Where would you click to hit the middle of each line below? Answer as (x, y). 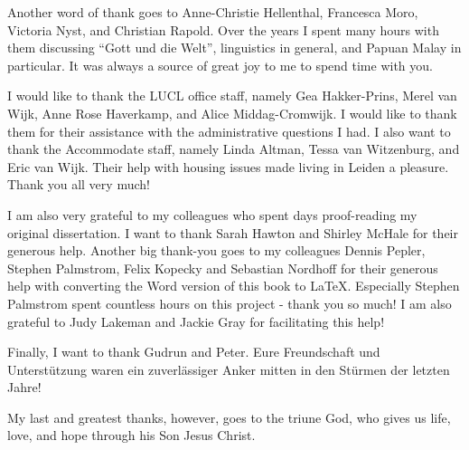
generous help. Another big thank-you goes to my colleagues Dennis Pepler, (216, 250)
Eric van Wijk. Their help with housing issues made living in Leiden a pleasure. (228, 166)
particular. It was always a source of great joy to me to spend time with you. (220, 65)
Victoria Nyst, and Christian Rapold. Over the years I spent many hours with (223, 29)
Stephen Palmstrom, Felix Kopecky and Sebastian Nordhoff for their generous (223, 268)
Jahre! (24, 387)
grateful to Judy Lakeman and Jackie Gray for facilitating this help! (196, 321)
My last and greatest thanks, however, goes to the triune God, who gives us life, (229, 417)
